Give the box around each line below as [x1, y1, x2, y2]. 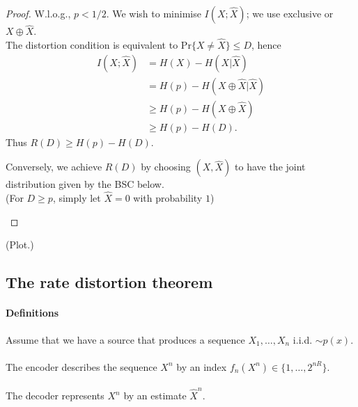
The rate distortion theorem [6, 271, 213, 293]
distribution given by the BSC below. [6, 177, 164, 191]
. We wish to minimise [106, 6, 201, 20]
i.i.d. [293, 332, 313, 346]
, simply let [52, 191, 101, 205]
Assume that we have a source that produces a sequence [6, 332, 245, 346]
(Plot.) [6, 237, 34, 252]
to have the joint [235, 159, 306, 174]
